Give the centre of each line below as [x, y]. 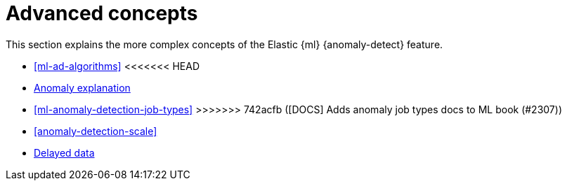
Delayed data [64, 152]
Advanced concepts [102, 13]
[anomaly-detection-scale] [96, 131]
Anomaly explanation [82, 87]
